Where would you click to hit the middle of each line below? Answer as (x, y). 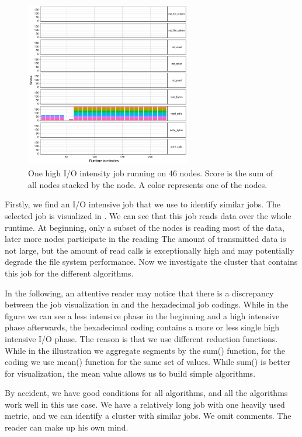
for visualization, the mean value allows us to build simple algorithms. (130, 373)
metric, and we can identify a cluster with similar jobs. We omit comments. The (148, 416)
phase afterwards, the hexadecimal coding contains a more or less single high (142, 327)
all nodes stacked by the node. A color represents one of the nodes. (148, 184)
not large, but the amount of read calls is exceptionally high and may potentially (150, 250)
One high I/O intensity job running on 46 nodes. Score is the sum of (151, 173)
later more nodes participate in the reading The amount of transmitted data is (145, 239)
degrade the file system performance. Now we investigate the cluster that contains (151, 262)
